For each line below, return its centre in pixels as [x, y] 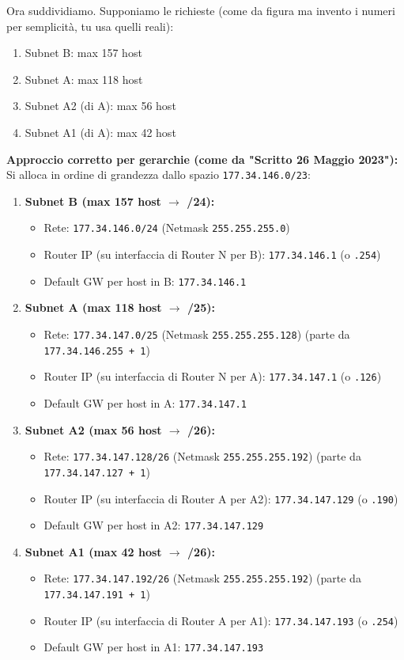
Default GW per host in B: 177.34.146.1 [145, 281]
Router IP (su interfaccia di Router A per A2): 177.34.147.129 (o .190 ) [221, 498]
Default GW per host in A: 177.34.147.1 [145, 402]
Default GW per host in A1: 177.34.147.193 [154, 647]
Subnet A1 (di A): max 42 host [100, 132]
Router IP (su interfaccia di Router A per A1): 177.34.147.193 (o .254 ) [221, 620]
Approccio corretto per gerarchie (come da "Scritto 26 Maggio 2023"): [202, 159]
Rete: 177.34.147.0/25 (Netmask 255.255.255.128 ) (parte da [197, 334]
